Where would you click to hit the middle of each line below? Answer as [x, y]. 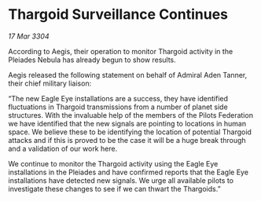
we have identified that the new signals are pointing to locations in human [127, 123]
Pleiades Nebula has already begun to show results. [92, 60]
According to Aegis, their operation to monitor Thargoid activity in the [121, 51]
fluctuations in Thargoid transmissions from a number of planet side [118, 107]
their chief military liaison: [50, 83]
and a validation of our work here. [63, 148]
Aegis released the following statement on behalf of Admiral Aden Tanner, [128, 75]
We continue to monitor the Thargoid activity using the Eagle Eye [113, 163]
